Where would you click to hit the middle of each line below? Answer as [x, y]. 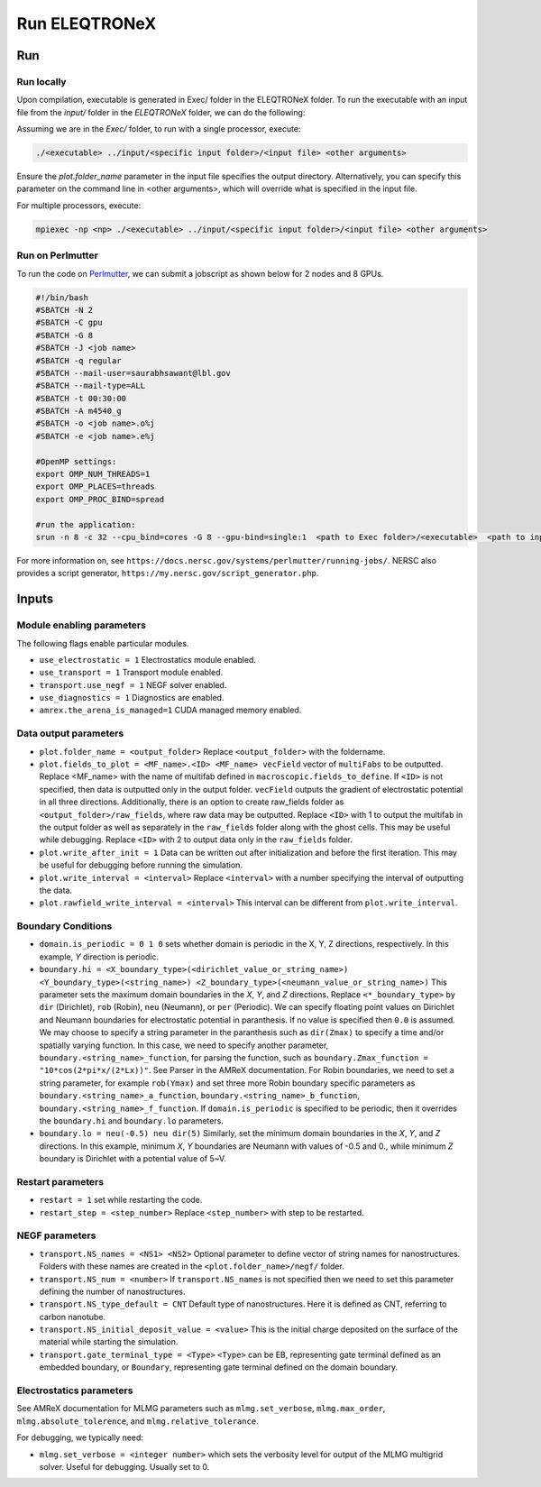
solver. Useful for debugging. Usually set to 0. [124, 1466]
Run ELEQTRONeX [87, 23]
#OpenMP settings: [76, 461]
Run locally [41, 81]
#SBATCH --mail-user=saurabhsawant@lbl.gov [133, 373]
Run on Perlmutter [57, 255]
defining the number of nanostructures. [112, 1291]
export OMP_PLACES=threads [95, 486]
